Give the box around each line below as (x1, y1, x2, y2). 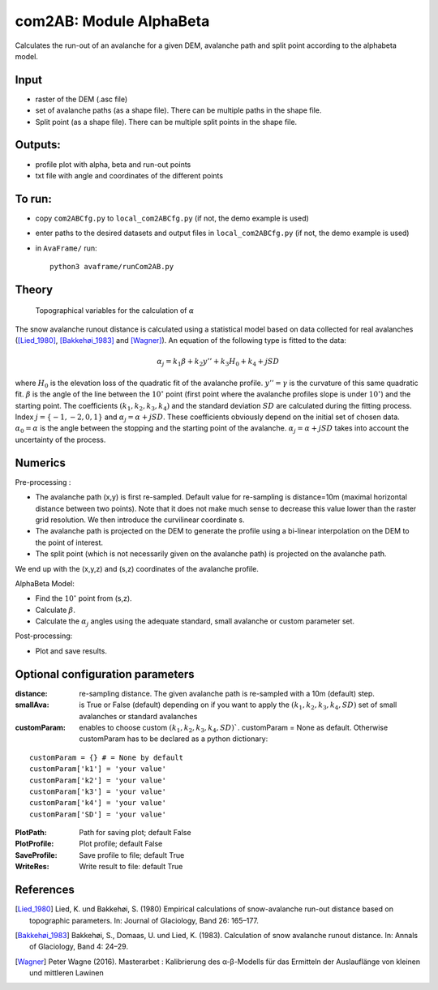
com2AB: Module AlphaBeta (15, 12, 210, 30)
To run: (15, 191, 52, 206)
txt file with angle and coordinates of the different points (35, 170, 223, 180)
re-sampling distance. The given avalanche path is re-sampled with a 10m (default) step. (79, 688, 375, 698)
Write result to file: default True (79, 862, 183, 872)
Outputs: (15, 138, 61, 152)
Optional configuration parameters (15, 667, 195, 681)
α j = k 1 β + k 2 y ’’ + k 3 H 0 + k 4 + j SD (157, 357, 280, 368)
